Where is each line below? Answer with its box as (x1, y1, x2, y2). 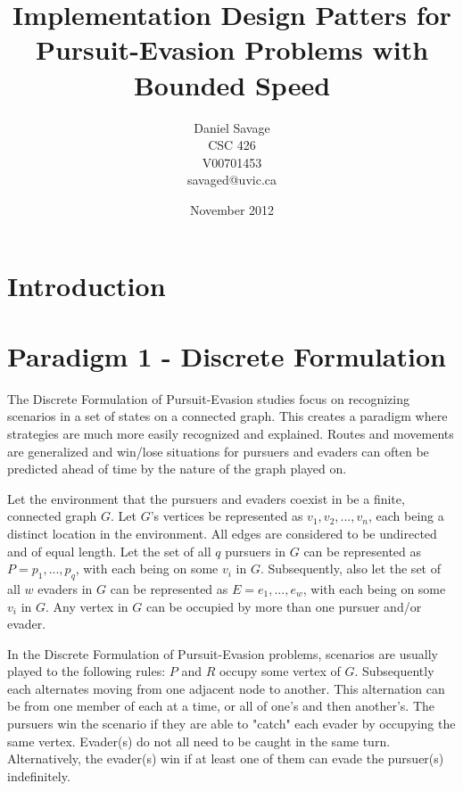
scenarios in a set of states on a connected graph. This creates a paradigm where (7, 407, 448, 425)
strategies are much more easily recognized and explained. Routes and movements (7, 424, 454, 442)
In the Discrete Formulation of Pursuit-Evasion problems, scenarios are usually (7, 644, 439, 663)
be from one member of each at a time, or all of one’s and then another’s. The (7, 696, 434, 715)
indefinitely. (7, 766, 70, 785)
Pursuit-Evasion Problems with (35, 31, 429, 68)
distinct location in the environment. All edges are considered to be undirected (7, 523, 437, 542)
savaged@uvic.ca (186, 170, 277, 189)
